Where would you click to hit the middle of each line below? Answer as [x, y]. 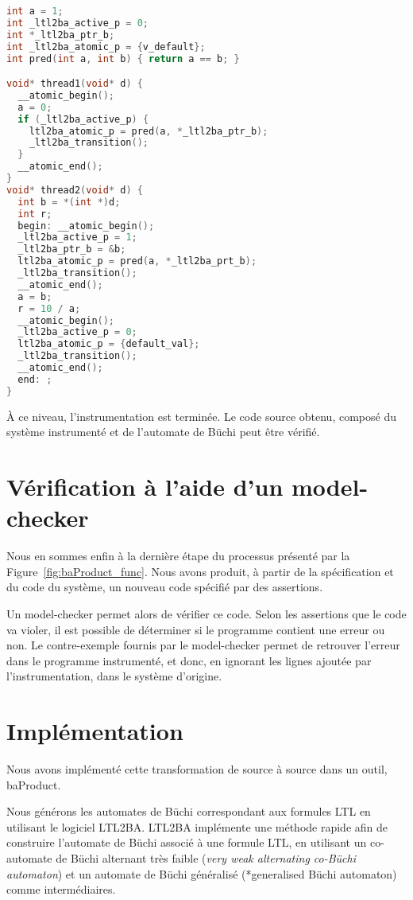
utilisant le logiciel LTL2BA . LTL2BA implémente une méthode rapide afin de [197, 826]
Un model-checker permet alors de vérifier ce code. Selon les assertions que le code [206, 613]
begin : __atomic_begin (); [86, 226]
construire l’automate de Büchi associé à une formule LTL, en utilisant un [187, 842]
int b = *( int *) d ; [69, 202]
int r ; [35, 214]
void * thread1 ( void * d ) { [75, 84]
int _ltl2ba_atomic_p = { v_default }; [106, 47]
